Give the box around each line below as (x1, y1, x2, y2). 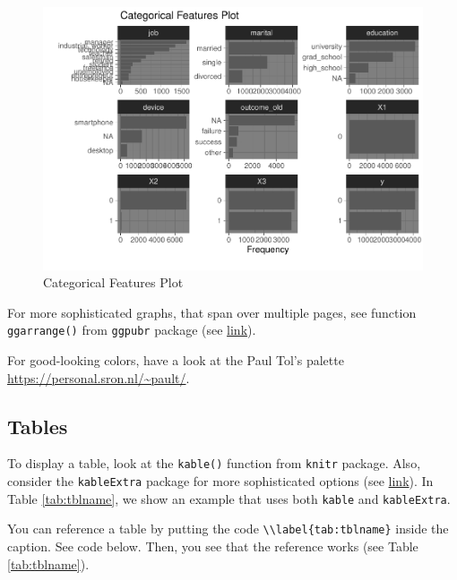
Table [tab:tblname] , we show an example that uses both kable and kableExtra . (7, 489, 451, 507)
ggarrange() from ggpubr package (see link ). (7, 320, 256, 339)
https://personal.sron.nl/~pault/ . (7, 368, 190, 387)
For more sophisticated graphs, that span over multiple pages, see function (7, 303, 417, 321)
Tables (7, 412, 68, 439)
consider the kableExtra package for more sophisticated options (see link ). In (7, 472, 434, 490)
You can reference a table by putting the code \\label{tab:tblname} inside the (7, 519, 449, 538)
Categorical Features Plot (43, 273, 184, 292)
